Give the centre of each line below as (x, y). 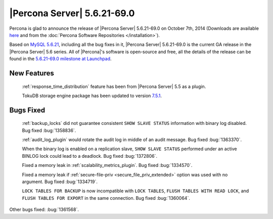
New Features (32, 73)
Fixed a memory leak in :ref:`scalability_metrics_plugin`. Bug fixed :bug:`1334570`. (107, 165)
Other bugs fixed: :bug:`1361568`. (44, 209)
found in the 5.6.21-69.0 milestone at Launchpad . (60, 59)
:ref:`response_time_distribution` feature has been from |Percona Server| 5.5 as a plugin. (114, 86)
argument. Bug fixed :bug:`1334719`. (60, 182)
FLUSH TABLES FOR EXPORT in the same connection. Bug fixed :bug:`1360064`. (106, 198)
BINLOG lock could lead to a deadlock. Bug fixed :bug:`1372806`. (90, 156)
